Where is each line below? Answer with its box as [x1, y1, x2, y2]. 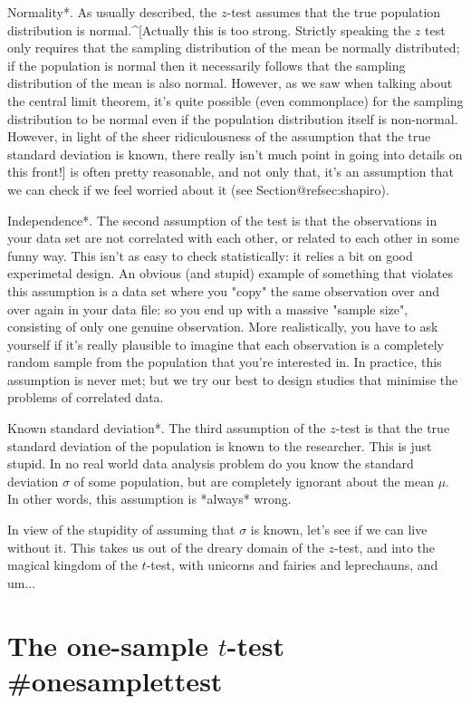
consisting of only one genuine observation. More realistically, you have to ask [7, 317, 438, 336]
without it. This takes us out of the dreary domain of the [7, 537, 324, 556]
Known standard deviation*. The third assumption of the [7, 419, 326, 438]
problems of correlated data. [7, 388, 164, 407]
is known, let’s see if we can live [250, 520, 428, 539]
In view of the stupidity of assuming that [7, 520, 235, 539]
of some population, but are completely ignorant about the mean [73, 471, 434, 490]
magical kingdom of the [7, 555, 138, 574]
